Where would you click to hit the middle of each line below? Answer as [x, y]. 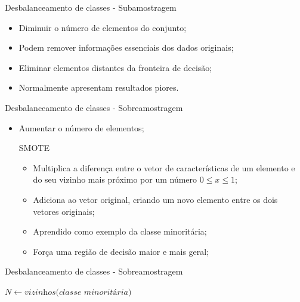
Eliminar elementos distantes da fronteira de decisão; [115, 67]
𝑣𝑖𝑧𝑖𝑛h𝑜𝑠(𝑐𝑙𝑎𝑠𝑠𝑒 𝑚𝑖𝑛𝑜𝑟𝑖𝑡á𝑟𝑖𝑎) [78, 292]
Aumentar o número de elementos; [81, 127]
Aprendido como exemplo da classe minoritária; [120, 231]
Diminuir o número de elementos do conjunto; [103, 27]
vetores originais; [64, 211]
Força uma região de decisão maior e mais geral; [121, 251]
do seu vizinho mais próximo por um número [115, 179]
